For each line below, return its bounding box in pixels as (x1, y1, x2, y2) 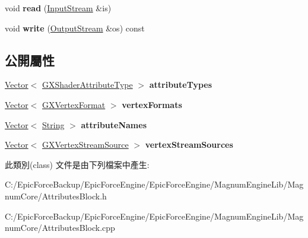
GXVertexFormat (42, 98, 106, 110)
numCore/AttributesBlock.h (5, 189, 107, 202)
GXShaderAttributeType (42, 78, 133, 91)
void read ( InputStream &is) (5, 2, 112, 14)
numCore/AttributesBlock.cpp (5, 221, 115, 234)
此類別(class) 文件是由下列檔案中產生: (5, 158, 150, 170)
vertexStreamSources (145, 138, 233, 151)
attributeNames (81, 118, 147, 131)
